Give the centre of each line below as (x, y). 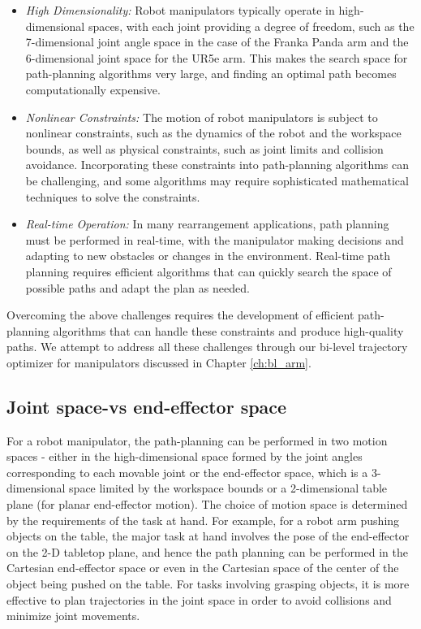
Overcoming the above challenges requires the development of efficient (180, 315)
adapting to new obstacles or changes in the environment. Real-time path (208, 256)
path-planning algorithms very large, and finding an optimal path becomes (211, 74)
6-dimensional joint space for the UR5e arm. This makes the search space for (217, 57)
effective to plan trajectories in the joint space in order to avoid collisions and (199, 599)
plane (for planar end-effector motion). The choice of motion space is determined (207, 504)
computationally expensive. (93, 89)
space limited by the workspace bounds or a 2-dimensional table (228, 488)
